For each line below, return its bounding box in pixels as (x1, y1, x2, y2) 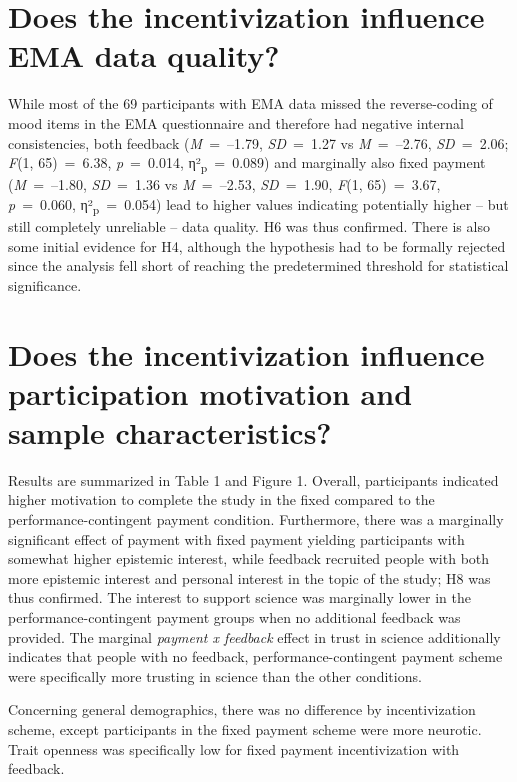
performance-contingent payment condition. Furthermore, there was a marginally (8, 509, 504, 529)
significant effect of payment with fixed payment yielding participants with (8, 528, 465, 549)
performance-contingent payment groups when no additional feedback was (8, 606, 461, 627)
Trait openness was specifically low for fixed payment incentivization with (8, 738, 460, 759)
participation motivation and (8, 372, 413, 413)
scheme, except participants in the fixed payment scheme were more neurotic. (8, 718, 482, 739)
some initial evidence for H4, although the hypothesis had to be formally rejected (8, 235, 506, 256)
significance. (8, 274, 82, 295)
